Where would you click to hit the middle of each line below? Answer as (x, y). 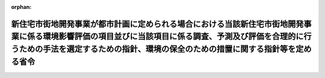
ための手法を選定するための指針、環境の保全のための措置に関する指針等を (157, 49)
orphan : (21, 7)
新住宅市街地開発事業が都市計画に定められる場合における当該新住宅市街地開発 (157, 24)
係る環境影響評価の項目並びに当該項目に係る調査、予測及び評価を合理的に (165, 37)
